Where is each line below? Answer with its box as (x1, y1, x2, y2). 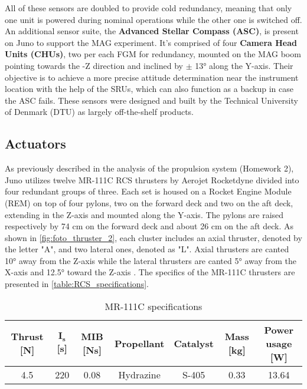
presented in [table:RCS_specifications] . (5, 278, 149, 290)
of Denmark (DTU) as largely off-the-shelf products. (5, 106, 194, 118)
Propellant (114, 336, 165, 350)
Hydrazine (118, 367, 161, 381)
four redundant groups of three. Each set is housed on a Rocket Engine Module (5, 185, 292, 197)
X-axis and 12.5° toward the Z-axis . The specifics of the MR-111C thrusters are (5, 266, 295, 278)
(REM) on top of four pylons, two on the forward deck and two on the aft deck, (5, 196, 293, 209)
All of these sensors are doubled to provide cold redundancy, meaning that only (5, 2, 292, 14)
